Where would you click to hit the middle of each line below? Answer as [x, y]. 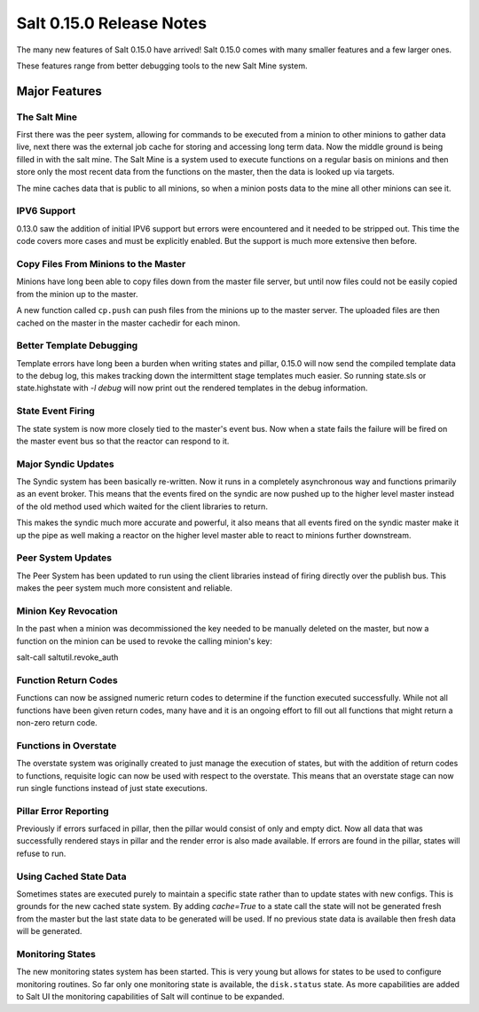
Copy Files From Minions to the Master [101, 263]
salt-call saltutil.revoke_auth [67, 657]
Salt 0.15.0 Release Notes [112, 23]
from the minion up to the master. [77, 294]
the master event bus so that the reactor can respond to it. [123, 441]
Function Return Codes [67, 680]
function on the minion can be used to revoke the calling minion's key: [144, 641]
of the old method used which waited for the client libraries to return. [142, 506]
